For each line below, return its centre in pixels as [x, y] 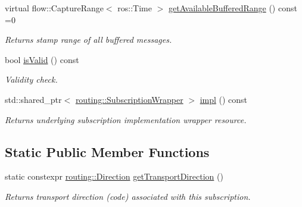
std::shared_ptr [33, 99]
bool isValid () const [42, 59]
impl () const [224, 99]
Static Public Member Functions [107, 151]
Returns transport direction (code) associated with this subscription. [128, 196]
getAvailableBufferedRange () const [233, 8]
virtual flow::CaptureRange [54, 8]
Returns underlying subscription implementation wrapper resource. [126, 119]
